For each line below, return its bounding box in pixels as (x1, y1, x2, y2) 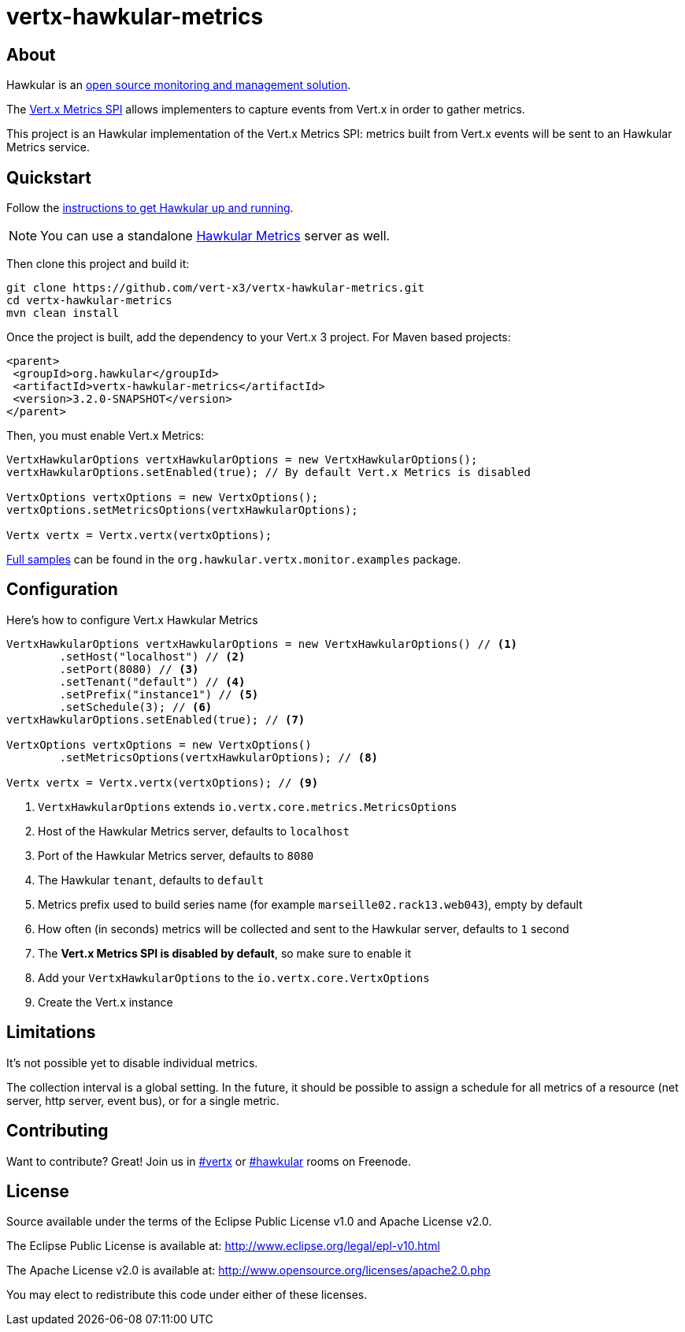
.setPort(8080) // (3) (59, 662, 199, 675)
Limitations (6, 1022, 96, 1043)
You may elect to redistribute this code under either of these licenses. (6, 1288, 368, 1302)
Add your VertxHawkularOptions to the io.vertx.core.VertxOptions (38, 970, 430, 984)
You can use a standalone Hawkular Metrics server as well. (40, 228, 391, 244)
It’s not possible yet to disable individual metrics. (6, 1055, 258, 1070)
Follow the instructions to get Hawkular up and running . (6, 201, 294, 215)
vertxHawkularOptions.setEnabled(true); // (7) (6, 713, 305, 726)
